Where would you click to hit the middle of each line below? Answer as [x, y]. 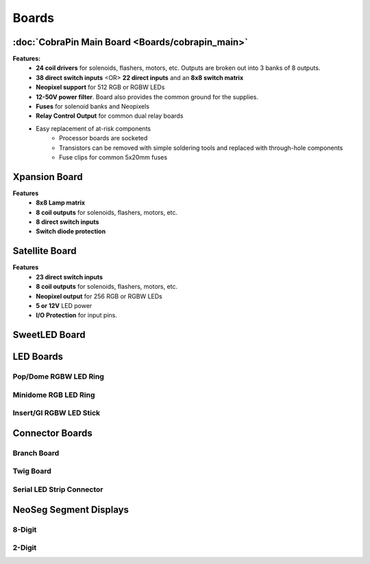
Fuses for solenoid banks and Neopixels [93, 107]
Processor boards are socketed [103, 138]
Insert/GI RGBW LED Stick [57, 413]
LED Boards [38, 357]
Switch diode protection [71, 231]
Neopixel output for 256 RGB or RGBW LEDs [99, 296]
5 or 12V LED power [64, 305]
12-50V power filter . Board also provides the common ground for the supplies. [147, 97]
